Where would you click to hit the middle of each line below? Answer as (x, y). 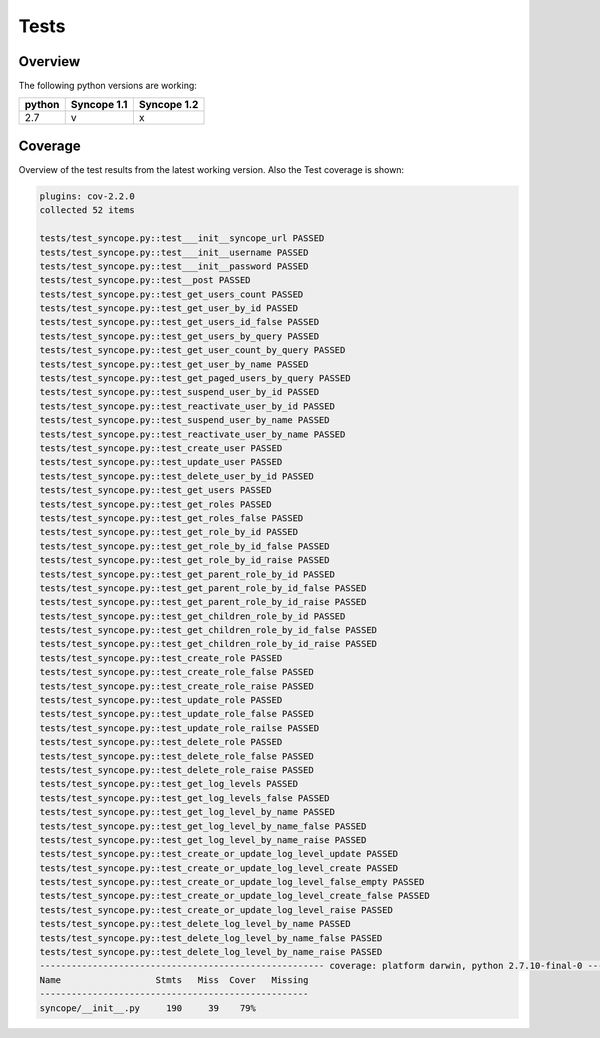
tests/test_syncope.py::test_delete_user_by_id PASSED (176, 476)
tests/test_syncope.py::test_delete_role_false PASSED (176, 756)
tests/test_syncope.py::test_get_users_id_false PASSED (179, 322)
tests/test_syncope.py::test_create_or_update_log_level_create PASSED (219, 868)
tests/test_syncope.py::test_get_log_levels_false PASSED (184, 798)
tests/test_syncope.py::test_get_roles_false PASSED (171, 518)
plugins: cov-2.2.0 (87, 196)
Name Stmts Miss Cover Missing (174, 979)
